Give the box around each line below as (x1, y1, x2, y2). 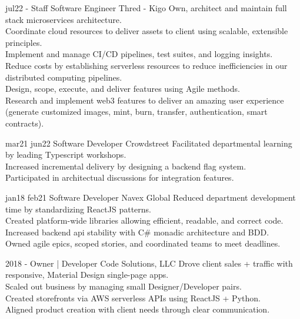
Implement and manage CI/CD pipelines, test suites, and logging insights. (5, 48, 273, 60)
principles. (5, 36, 42, 48)
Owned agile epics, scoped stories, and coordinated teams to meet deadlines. (5, 237, 281, 250)
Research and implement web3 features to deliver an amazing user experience (5, 94, 284, 106)
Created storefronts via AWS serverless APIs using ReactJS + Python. (5, 291, 261, 304)
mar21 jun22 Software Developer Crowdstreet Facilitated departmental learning (5, 137, 292, 149)
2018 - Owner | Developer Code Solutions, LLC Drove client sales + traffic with (5, 257, 293, 269)
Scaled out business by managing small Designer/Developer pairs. (5, 280, 242, 293)
